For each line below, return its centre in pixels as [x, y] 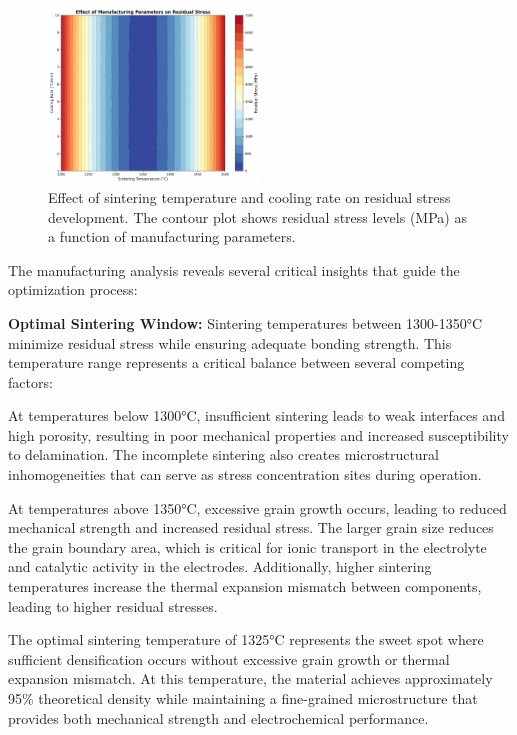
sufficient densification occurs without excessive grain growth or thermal [229, 658]
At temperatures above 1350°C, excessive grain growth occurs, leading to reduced [257, 507]
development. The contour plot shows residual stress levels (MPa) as [257, 216]
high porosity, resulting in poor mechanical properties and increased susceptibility [258, 434]
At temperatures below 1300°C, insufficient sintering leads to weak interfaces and [256, 415]
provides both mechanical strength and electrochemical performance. [218, 717]
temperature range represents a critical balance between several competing [236, 362]
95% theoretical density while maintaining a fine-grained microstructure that [243, 698]
